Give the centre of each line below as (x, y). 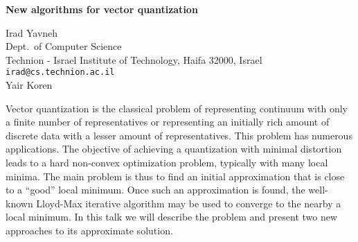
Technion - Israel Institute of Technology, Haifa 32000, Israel (134, 59)
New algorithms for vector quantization (102, 9)
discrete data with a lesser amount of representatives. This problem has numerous (179, 135)
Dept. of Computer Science (64, 46)
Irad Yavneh (32, 32)
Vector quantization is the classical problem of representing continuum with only (177, 108)
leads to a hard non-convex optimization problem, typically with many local (167, 162)
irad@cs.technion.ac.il (60, 72)
